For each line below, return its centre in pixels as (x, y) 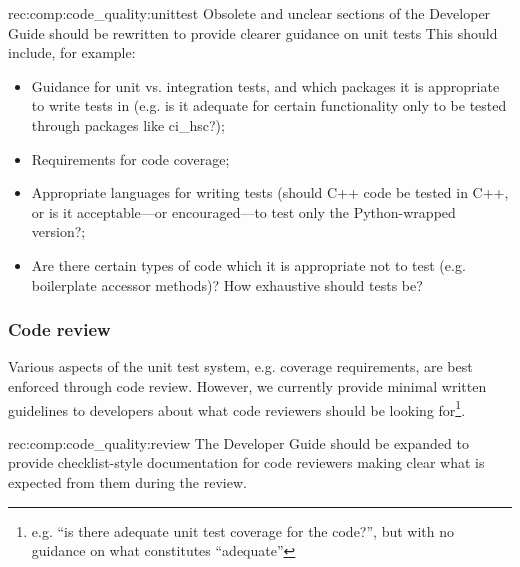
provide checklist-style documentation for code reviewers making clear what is (246, 462)
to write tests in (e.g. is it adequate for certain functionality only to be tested (269, 105)
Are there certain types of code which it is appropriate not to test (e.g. (248, 264)
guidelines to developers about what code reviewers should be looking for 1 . (237, 408)
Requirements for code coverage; (130, 158)
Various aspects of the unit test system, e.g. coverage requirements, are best (240, 366)
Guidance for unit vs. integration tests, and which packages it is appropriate (265, 85)
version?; (58, 231)
